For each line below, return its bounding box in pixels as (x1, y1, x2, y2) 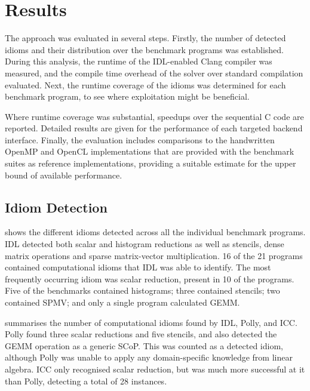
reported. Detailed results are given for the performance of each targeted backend (5, 122, 303, 134)
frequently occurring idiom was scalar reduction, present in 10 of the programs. (5, 272, 294, 285)
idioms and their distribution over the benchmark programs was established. (5, 43, 284, 56)
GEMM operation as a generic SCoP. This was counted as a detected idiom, (5, 339, 283, 352)
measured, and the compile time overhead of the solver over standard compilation (5, 66, 303, 79)
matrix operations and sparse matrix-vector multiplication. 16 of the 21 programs (5, 249, 303, 261)
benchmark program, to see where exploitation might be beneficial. (5, 90, 250, 103)
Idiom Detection (5, 198, 108, 216)
